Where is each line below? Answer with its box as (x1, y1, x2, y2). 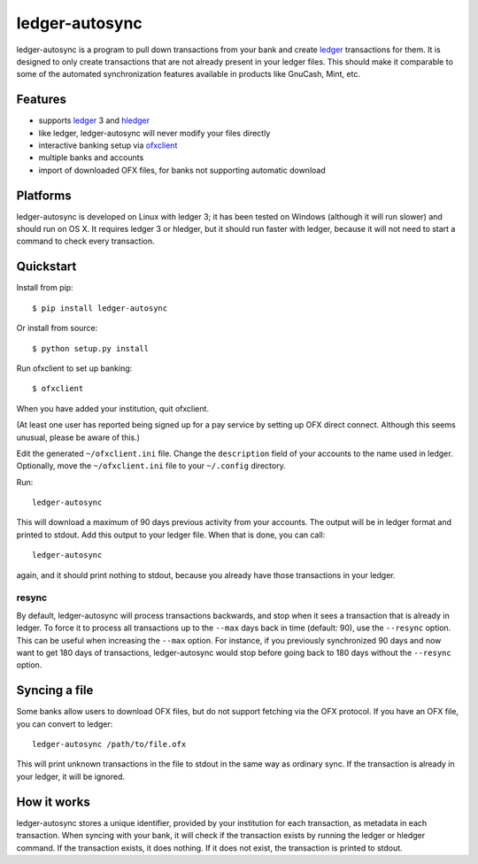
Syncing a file (16, 683, 94, 698)
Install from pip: (16, 282, 74, 293)
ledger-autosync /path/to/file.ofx (32, 739, 187, 750)
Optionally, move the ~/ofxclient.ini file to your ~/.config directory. (16, 460, 287, 471)
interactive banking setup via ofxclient (38, 140, 178, 150)
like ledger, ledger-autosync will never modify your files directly (38, 127, 271, 138)
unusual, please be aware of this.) (16, 432, 141, 443)
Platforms (16, 188, 72, 203)
